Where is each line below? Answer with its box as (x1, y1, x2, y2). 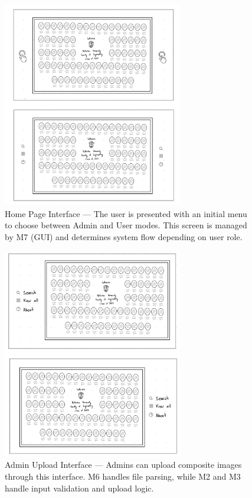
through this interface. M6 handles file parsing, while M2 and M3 (5, 470, 241, 483)
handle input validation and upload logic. (5, 481, 154, 494)
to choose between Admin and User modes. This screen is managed (5, 219, 247, 231)
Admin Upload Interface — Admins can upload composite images (5, 458, 242, 471)
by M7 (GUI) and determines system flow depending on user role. (5, 230, 243, 242)
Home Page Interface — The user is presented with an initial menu (5, 207, 247, 219)
